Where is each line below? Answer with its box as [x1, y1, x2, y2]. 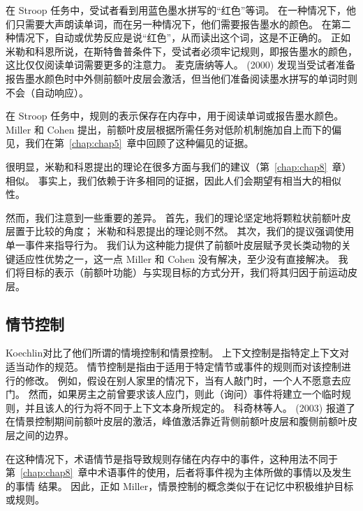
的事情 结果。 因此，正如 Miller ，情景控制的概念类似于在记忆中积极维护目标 [6, 478, 354, 493]
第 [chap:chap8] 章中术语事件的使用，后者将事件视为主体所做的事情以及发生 [6, 465, 352, 480]
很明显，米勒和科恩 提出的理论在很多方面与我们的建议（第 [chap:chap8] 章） [6, 159, 352, 173]
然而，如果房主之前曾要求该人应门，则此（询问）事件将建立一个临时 [28, 387, 341, 401]
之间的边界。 [15, 428, 74, 442]
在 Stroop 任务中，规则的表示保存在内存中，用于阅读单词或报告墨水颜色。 [6, 108, 344, 123]
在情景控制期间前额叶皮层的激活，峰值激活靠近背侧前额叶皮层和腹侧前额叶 [6, 414, 348, 429]
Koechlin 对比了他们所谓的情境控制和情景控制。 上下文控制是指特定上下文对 [6, 345, 349, 360]
